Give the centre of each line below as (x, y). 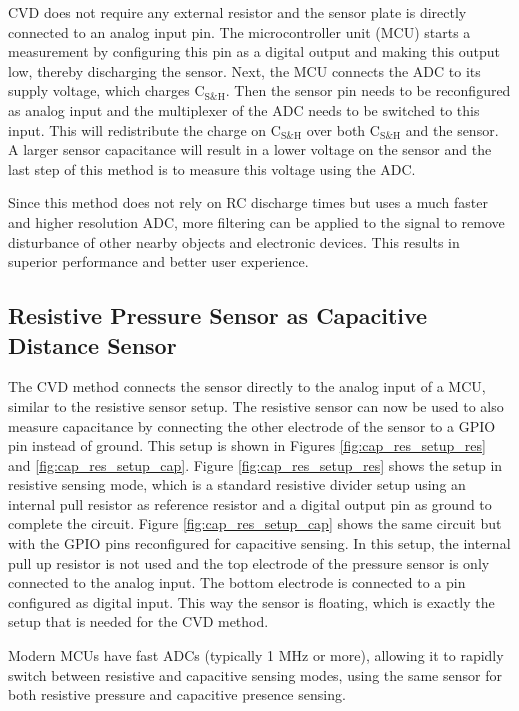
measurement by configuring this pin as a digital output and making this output (254, 51)
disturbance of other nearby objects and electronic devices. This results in (234, 241)
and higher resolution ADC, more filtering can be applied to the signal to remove (256, 221)
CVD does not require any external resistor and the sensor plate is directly (237, 12)
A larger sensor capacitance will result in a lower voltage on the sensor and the (250, 149)
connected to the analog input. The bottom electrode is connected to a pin (237, 582)
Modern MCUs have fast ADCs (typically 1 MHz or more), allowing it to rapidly (256, 655)
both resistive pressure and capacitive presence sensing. (177, 694)
